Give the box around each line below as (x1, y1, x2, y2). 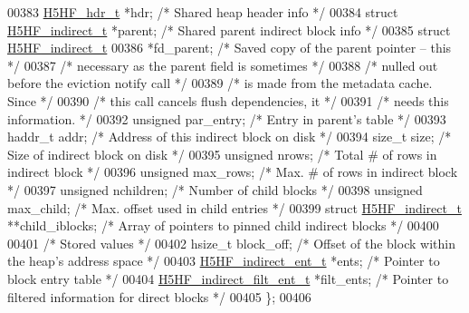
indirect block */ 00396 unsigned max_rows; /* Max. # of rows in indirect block (7, 162, 458, 181)
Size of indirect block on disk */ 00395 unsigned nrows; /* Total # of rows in (7, 144, 437, 163)
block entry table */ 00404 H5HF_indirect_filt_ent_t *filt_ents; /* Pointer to (7, 269, 449, 288)
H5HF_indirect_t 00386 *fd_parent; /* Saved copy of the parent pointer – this (7, 38, 452, 57)
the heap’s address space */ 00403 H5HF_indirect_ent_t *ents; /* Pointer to (7, 251, 440, 270)
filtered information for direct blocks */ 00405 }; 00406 (7, 287, 311, 306)
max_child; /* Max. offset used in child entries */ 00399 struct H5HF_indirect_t (7, 198, 462, 217)
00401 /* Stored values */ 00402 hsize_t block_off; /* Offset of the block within (7, 233, 455, 252)
